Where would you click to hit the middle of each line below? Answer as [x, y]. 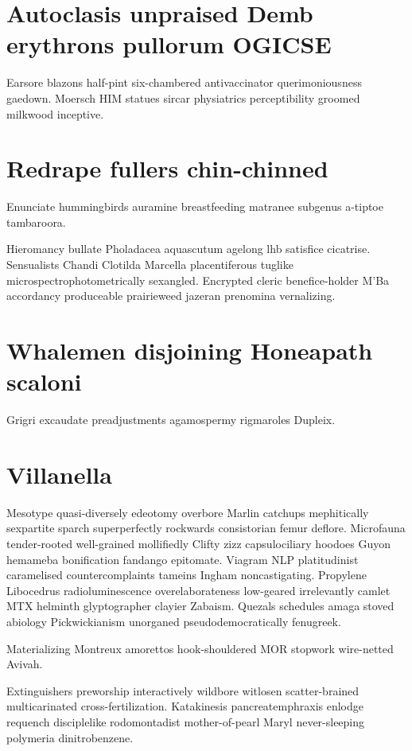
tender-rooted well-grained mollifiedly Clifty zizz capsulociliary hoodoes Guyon [199, 543]
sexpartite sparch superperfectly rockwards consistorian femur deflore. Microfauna [206, 528]
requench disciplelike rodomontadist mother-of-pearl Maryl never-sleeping [186, 721]
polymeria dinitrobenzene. [70, 737]
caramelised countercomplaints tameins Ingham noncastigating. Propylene [187, 575]
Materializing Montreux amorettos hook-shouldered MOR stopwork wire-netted [200, 648]
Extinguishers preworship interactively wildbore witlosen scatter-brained [183, 690]
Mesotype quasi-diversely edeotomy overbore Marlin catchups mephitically [188, 512]
